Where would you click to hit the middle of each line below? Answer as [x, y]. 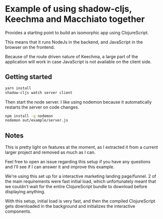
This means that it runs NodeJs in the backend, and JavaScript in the [74, 42]
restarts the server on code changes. [42, 107]
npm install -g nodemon [29, 116]
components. [18, 211]
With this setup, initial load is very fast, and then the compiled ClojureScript [80, 201]
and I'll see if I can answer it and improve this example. [60, 167]
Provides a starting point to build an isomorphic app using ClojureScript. [77, 32]
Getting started [29, 77]
